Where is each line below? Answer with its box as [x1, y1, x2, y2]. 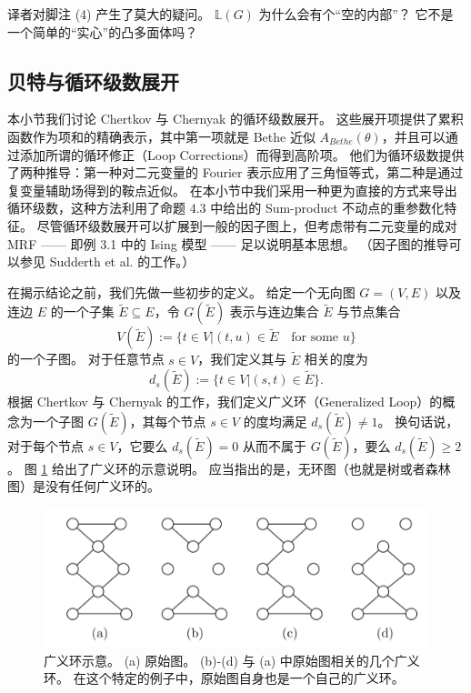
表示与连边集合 [229, 302, 319, 321]
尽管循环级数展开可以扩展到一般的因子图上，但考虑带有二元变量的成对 [36, 216, 457, 235]
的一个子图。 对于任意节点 [7, 349, 165, 368]
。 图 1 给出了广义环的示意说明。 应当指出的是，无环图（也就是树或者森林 [7, 458, 451, 477]
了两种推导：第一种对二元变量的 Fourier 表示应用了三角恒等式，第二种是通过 [7, 163, 464, 182]
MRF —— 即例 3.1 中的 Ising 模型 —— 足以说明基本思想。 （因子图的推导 [7, 234, 449, 253]
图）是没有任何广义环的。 [7, 477, 160, 496]
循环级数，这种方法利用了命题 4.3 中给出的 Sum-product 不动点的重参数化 [7, 198, 445, 217]
